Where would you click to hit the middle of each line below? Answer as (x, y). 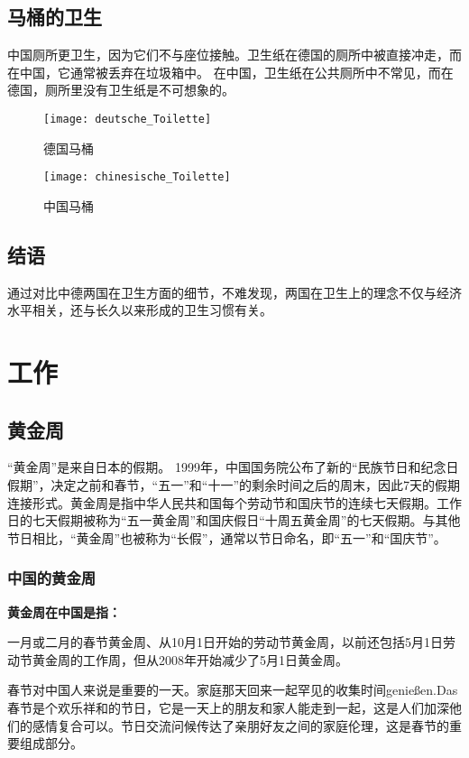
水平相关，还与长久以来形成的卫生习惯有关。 (140, 310)
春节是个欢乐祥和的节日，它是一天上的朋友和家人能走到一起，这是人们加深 (228, 708)
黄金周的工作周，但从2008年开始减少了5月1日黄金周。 (190, 659)
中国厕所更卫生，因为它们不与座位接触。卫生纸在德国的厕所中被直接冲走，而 (234, 55)
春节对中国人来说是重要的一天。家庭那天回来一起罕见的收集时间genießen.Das (233, 690)
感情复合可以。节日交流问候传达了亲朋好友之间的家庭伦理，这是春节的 (240, 725)
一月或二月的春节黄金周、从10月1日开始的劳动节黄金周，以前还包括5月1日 (225, 642)
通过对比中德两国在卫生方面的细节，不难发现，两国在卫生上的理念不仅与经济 (234, 292)
